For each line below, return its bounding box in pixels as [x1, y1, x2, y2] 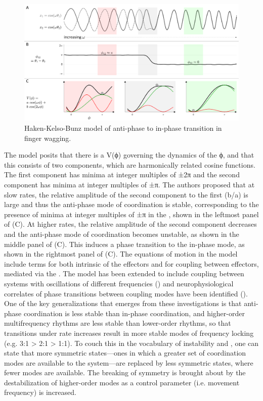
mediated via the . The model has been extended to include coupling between [4, 268, 244, 279]
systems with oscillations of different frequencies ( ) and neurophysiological [4, 278, 234, 288]
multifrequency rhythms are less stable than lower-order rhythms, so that [4, 318, 231, 328]
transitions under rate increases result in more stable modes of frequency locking [4, 327, 254, 338]
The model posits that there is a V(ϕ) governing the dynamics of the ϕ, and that [4, 149, 254, 160]
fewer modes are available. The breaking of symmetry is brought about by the [4, 367, 246, 378]
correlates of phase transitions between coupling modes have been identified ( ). [4, 288, 248, 298]
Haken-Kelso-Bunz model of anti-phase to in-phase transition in [24, 123, 222, 133]
